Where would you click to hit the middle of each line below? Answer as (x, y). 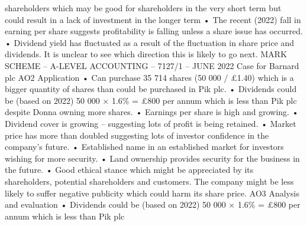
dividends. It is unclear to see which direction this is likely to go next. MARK (146, 54)
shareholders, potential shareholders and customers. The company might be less (149, 181)
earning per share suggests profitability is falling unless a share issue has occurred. (154, 31)
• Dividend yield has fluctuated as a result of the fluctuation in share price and (150, 42)
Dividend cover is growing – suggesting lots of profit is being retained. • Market (151, 123)
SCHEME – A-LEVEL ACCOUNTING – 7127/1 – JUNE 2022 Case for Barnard (152, 65)
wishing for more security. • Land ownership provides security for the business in (152, 158)
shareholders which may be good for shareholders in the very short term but (143, 8)
